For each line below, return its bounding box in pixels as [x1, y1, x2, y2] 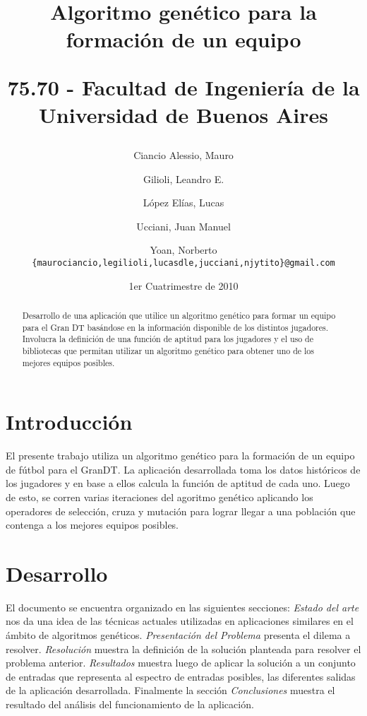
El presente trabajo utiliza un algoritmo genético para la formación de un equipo [6, 448, 355, 463]
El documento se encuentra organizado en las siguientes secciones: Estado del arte [6, 599, 359, 614]
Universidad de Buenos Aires [39, 100, 328, 129]
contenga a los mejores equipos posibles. [6, 517, 179, 532]
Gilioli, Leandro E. [143, 171, 224, 186]
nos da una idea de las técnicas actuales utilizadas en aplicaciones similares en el [6, 614, 354, 628]
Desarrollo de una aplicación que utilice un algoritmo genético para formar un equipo [22, 309, 336, 321]
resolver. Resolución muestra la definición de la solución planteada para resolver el [6, 641, 361, 656]
